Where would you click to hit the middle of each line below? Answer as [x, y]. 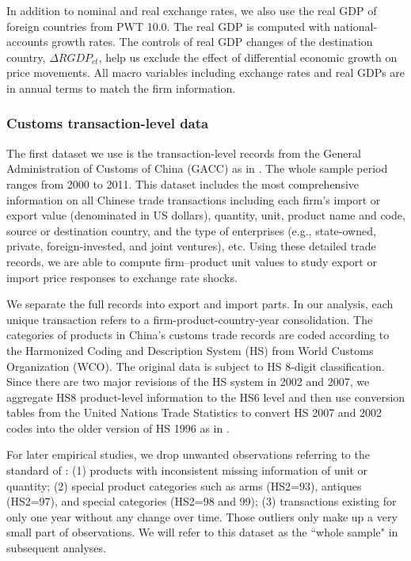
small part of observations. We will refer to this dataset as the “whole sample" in [202, 532]
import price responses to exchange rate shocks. [122, 277]
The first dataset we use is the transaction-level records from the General [184, 153]
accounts [27, 42]
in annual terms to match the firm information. [121, 88]
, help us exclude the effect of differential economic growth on [248, 57]
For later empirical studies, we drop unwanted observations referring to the [188, 454]
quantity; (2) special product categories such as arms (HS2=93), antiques [184, 485]
